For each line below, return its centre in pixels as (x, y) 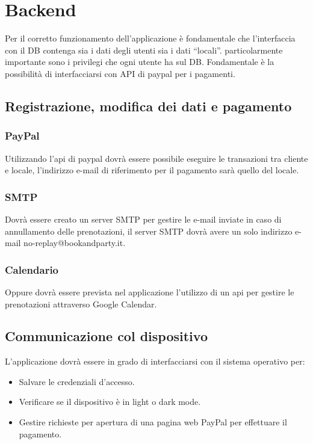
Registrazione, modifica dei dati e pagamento (148, 106)
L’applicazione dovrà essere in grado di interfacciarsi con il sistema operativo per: (155, 361)
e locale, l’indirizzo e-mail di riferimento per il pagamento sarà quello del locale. (152, 170)
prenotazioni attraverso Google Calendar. (81, 304)
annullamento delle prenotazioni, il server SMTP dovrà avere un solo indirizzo (149, 231)
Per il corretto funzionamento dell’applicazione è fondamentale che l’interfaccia (150, 38)
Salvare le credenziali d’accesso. (77, 381)
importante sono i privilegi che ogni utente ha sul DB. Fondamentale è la (140, 62)
